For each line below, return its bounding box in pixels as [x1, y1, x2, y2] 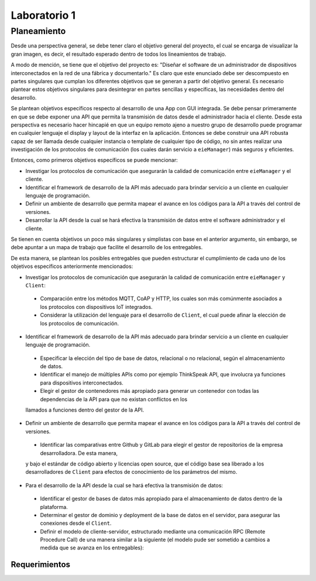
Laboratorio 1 [11, 9, 76, 22]
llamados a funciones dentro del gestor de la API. [25, 406, 145, 413]
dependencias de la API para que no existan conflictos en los [40, 396, 188, 403]
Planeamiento [11, 26, 66, 36]
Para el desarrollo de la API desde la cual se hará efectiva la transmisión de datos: [25, 481, 224, 489]
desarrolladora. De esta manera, [40, 449, 118, 457]
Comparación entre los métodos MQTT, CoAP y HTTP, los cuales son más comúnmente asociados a [40, 295, 282, 302]
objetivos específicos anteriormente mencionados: [11, 263, 133, 270]
